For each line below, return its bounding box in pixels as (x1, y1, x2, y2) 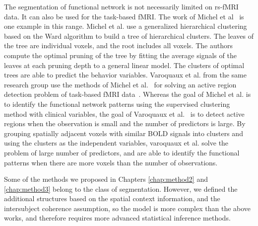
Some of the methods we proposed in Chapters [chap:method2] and (4, 174, 208, 184)
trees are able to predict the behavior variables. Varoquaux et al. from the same (4, 70, 247, 80)
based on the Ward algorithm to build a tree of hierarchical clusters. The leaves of (4, 30, 254, 41)
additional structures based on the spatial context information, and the (4, 193, 220, 204)
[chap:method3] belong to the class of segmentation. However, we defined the (4, 183, 238, 194)
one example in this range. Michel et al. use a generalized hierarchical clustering (4, 21, 247, 31)
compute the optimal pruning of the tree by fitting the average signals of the (4, 50, 237, 60)
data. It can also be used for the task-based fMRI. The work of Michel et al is (4, 11, 244, 21)
